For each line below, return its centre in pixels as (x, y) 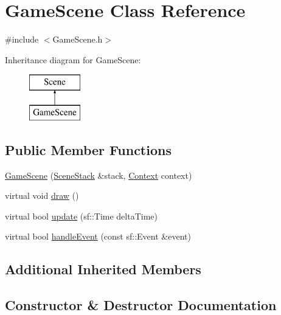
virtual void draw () (42, 196)
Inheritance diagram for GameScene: (73, 59)
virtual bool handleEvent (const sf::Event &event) (98, 236)
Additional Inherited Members (103, 269)
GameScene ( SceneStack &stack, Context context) (99, 175)
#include (22, 39)
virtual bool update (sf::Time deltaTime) (81, 216)
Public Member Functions (88, 149)
